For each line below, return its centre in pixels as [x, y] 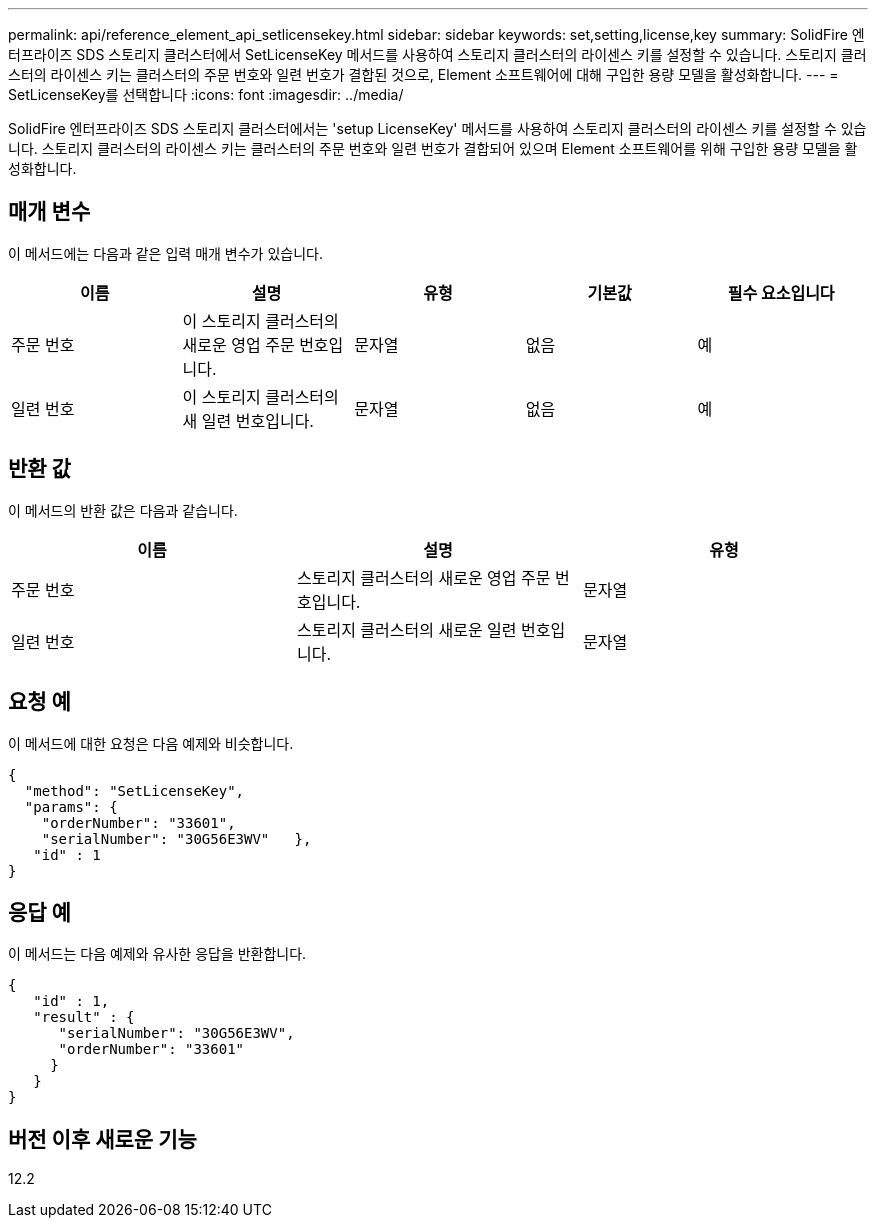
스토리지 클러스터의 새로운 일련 [406, 629]
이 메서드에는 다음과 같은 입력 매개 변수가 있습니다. [165, 253]
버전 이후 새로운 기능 [102, 1139]
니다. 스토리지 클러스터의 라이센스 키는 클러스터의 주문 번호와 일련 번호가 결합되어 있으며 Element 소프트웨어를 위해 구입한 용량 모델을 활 [433, 148]
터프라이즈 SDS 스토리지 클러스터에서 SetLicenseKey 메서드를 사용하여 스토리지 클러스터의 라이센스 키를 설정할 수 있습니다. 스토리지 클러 [437, 54]
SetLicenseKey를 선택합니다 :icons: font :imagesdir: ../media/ [206, 94]
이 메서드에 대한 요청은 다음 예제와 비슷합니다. [151, 743]
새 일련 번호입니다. [248, 420]
